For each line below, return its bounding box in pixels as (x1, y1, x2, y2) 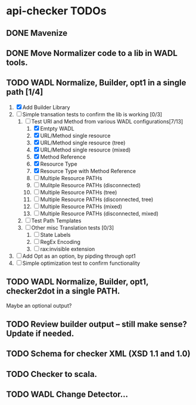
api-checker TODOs (6, 4, 107, 18)
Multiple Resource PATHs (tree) (40, 188, 117, 196)
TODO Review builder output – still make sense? (6, 319, 188, 329)
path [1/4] (6, 87, 43, 97)
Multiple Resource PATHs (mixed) (40, 203, 123, 210)
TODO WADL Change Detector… (6, 389, 129, 400)
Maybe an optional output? (6, 302, 72, 309)
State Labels (40, 231, 71, 238)
